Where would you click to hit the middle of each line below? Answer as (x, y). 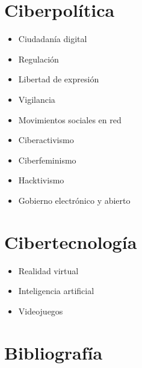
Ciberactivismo (46, 140)
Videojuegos (41, 311)
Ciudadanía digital (53, 39)
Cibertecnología (71, 241)
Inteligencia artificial (56, 291)
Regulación (39, 59)
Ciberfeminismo (47, 160)
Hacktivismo (41, 180)
